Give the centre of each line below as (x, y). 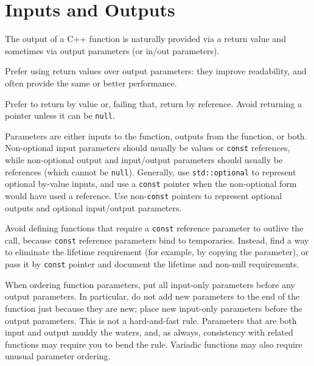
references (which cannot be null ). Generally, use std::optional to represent (151, 171)
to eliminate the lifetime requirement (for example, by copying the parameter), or (157, 252)
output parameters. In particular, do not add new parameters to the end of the (152, 296)
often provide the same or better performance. (91, 83)
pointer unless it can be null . (60, 115)
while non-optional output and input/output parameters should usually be (144, 160)
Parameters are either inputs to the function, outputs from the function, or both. (156, 135)
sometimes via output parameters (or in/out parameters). (112, 50)
